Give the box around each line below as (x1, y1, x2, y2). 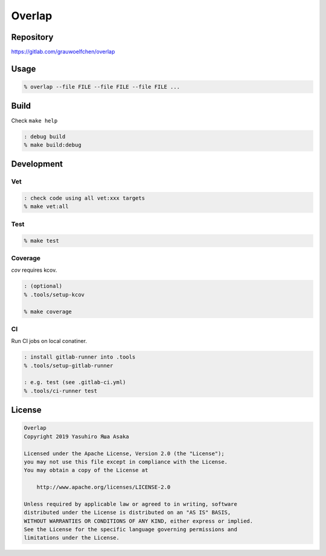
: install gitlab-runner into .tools (24, 354, 136, 360)
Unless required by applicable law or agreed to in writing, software (24, 500, 238, 507)
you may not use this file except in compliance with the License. (24, 458, 228, 465)
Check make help (11, 117, 58, 124)
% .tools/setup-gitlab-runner (24, 362, 113, 369)
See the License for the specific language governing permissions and (24, 526, 238, 533)
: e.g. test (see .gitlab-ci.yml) (24, 379, 126, 386)
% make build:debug (24, 141, 81, 148)
